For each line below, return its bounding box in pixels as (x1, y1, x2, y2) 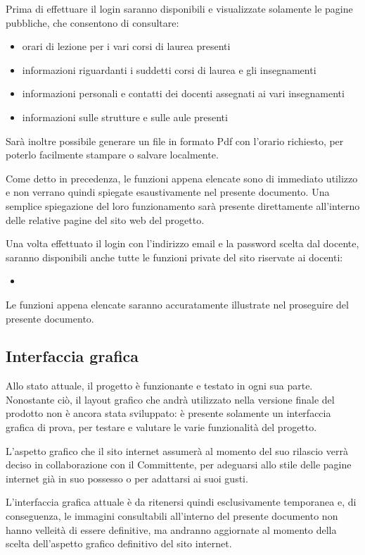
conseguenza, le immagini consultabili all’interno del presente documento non (6, 509, 338, 523)
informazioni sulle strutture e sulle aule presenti (22, 109, 228, 124)
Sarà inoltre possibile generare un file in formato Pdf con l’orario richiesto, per (6, 133, 344, 148)
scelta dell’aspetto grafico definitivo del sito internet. (6, 536, 232, 551)
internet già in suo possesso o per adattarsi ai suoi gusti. (6, 470, 248, 485)
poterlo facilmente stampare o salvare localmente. (6, 147, 219, 162)
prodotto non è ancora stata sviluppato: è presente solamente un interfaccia (6, 406, 331, 420)
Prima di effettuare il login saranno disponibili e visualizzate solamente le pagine (6, 1, 353, 15)
